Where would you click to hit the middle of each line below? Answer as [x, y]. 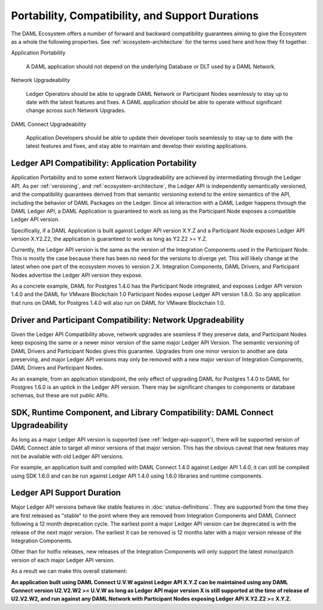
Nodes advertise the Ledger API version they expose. [77, 275]
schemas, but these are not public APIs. [60, 395]
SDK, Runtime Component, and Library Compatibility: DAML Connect [142, 413]
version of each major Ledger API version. [63, 560]
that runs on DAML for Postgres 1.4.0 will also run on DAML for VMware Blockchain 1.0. [118, 303]
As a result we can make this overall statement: [69, 571]
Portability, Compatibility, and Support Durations [135, 16]
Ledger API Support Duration [66, 493]
